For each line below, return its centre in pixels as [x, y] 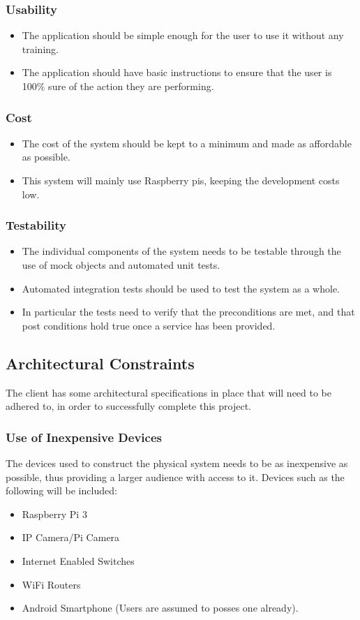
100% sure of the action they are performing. [118, 86]
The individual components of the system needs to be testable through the [181, 251]
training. [40, 49]
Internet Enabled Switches [78, 560]
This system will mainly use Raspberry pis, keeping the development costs [181, 180]
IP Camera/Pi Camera [71, 537]
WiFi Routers [51, 584]
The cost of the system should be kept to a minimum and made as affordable [187, 143]
